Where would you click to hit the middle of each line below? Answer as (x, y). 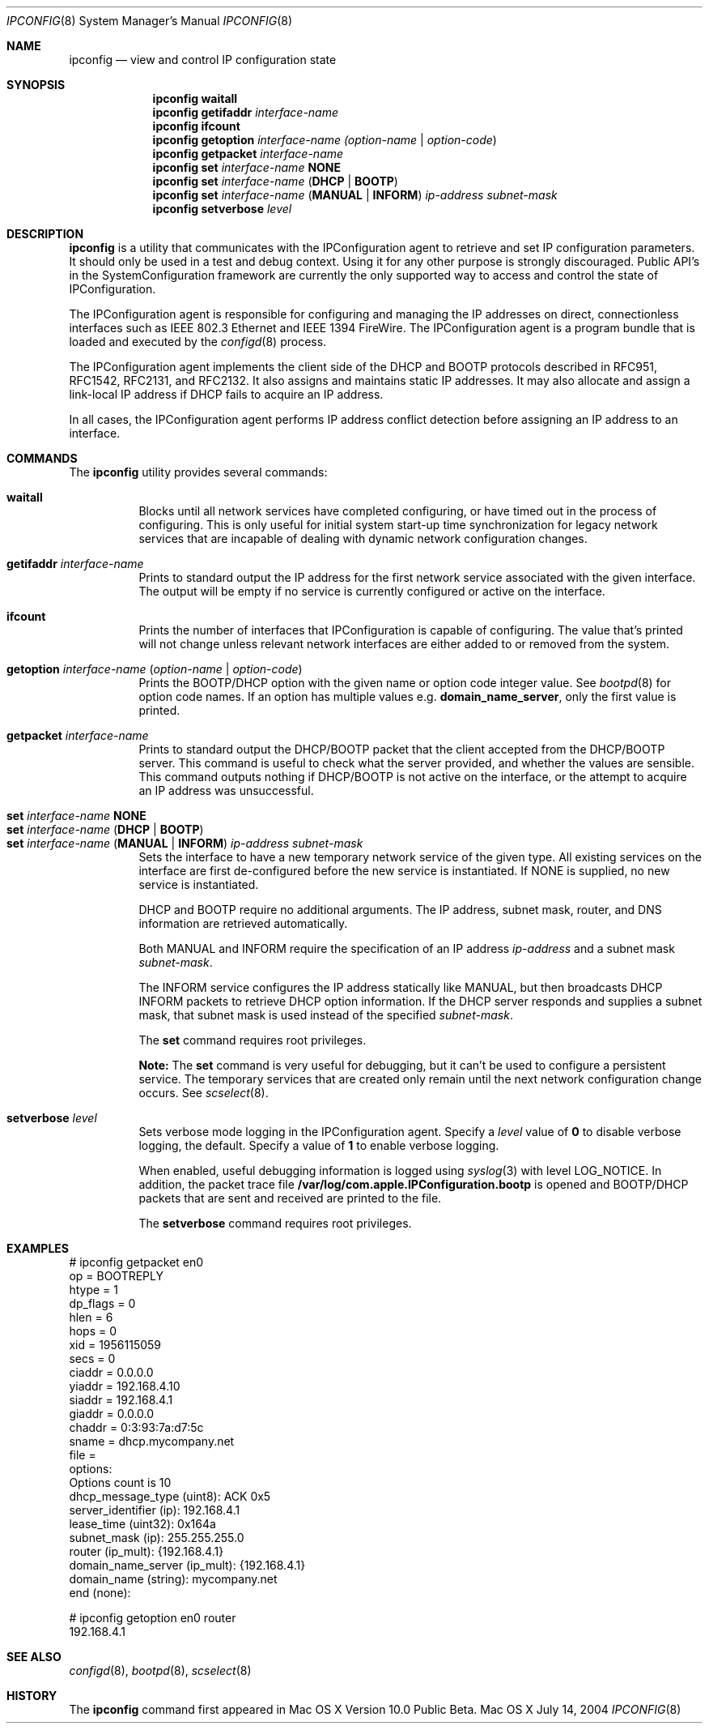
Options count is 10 (120, 1482)
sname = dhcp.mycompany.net (152, 1441)
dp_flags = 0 (102, 1303)
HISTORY (32, 1696)
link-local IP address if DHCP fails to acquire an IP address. (226, 394)
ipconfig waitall (195, 98)
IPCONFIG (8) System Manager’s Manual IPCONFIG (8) (150, 21)
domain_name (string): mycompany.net (173, 1579)
